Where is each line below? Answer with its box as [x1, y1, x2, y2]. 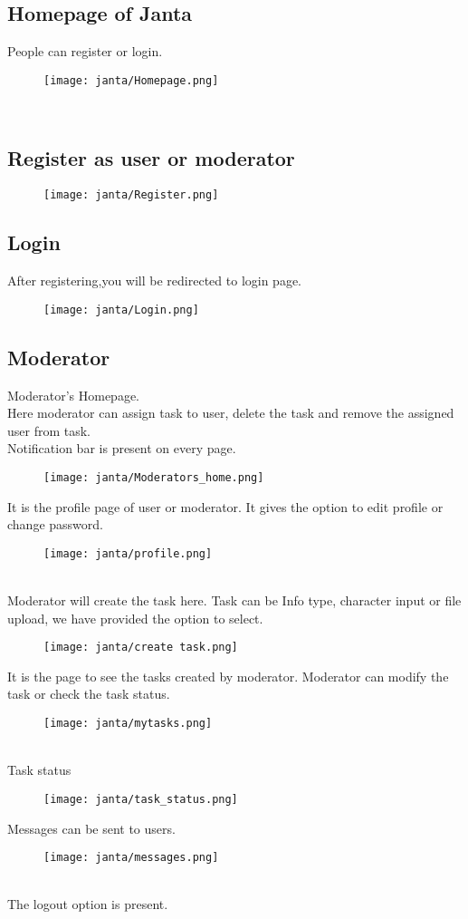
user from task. [7, 421, 91, 440]
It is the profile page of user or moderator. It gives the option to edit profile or [7, 497, 444, 516]
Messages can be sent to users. [7, 818, 176, 837]
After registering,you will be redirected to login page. [7, 271, 302, 290]
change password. [7, 515, 103, 534]
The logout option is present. [7, 895, 168, 914]
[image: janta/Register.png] [43, 189, 219, 202]
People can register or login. [7, 42, 163, 61]
